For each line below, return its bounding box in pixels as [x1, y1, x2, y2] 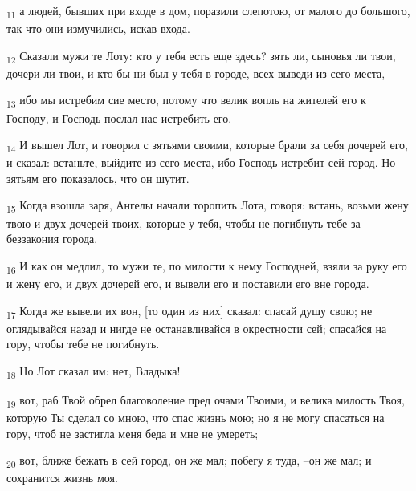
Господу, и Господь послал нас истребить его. [6, 109, 232, 126]
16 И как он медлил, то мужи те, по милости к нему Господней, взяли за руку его [6, 257, 407, 276]
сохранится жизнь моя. [6, 469, 118, 486]
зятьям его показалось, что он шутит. [6, 169, 190, 186]
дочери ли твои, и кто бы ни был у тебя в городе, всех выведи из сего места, [6, 64, 385, 81]
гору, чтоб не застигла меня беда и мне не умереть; [6, 424, 259, 441]
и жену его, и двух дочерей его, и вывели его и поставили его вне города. [6, 274, 369, 291]
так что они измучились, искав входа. [6, 20, 190, 37]
